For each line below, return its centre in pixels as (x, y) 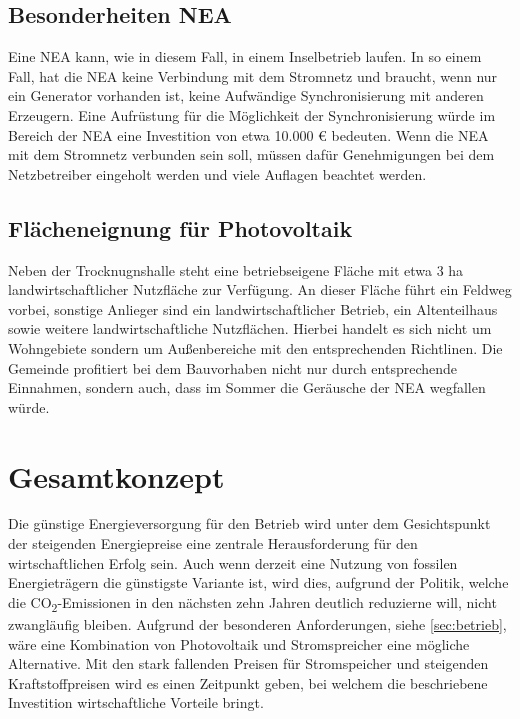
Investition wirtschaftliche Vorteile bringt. (136, 702)
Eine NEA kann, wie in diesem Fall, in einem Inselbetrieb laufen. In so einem (245, 56)
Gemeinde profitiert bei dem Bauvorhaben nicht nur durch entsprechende (233, 367)
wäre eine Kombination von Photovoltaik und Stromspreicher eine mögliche (239, 643)
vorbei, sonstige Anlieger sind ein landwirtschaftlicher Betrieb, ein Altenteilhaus (253, 308)
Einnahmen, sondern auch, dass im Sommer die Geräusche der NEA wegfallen (247, 387)
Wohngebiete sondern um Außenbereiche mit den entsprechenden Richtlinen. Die (255, 347)
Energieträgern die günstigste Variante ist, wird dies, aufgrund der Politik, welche (258, 582)
